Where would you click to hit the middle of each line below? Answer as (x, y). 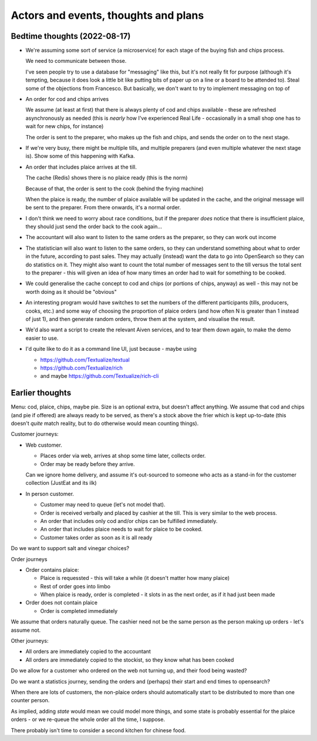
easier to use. (42, 338)
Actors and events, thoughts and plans (107, 15)
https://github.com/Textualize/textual (85, 360)
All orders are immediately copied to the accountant (88, 652)
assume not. (26, 630)
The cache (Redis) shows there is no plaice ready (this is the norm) (107, 178)
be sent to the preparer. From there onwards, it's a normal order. (103, 207)
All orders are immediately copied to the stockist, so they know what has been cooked (130, 660)
